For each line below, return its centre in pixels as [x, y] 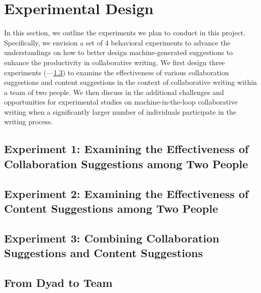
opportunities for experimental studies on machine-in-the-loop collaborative [121, 102]
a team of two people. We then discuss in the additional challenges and [114, 92]
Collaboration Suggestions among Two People [126, 163]
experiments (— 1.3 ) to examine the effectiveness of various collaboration [117, 72]
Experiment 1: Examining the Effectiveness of [126, 149]
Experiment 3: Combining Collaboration [112, 238]
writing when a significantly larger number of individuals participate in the [120, 111]
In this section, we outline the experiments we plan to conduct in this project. [125, 33]
